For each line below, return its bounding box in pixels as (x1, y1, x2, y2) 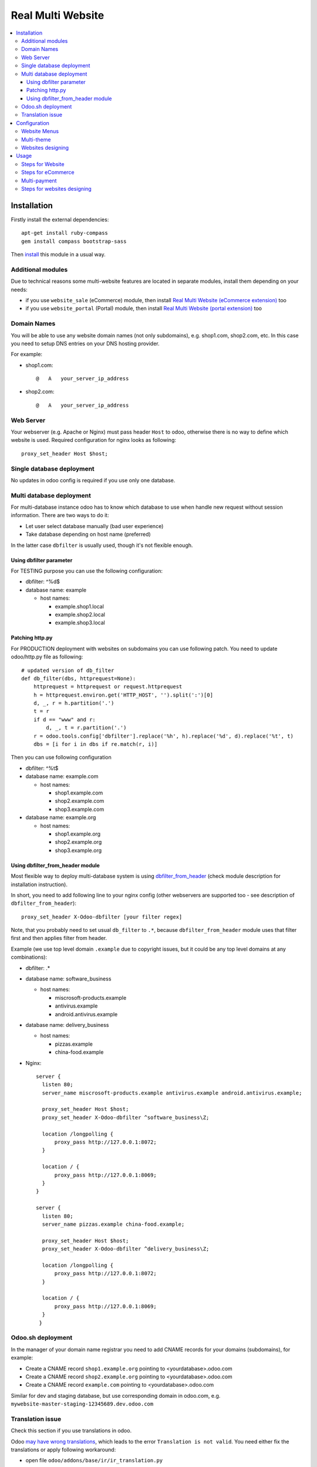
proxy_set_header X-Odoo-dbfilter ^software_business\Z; (42, 1114, 210, 1121)
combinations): (11, 954, 47, 961)
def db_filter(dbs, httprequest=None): (21, 675, 136, 682)
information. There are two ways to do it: (11, 512, 109, 519)
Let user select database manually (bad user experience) (25, 522, 164, 529)
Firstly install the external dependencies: (11, 216, 109, 223)
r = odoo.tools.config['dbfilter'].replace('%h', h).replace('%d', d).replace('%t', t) (33, 732, 294, 739)
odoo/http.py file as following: (11, 653, 83, 660)
